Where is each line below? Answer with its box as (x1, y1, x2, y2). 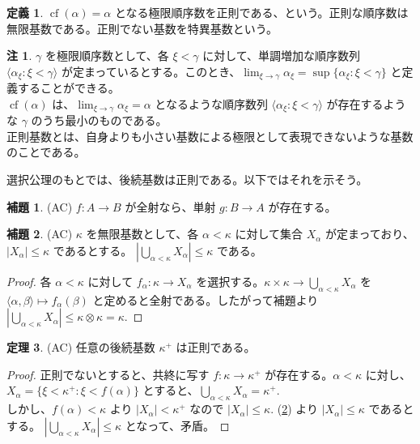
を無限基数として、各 (86, 225, 199, 242)
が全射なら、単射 (125, 198, 216, 215)
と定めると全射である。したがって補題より (92, 291, 319, 308)
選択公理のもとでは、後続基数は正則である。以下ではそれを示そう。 (6, 171, 368, 188)
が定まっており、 (325, 225, 414, 242)
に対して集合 (235, 225, 303, 242)
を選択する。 (196, 272, 265, 289)
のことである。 (6, 143, 86, 160)
